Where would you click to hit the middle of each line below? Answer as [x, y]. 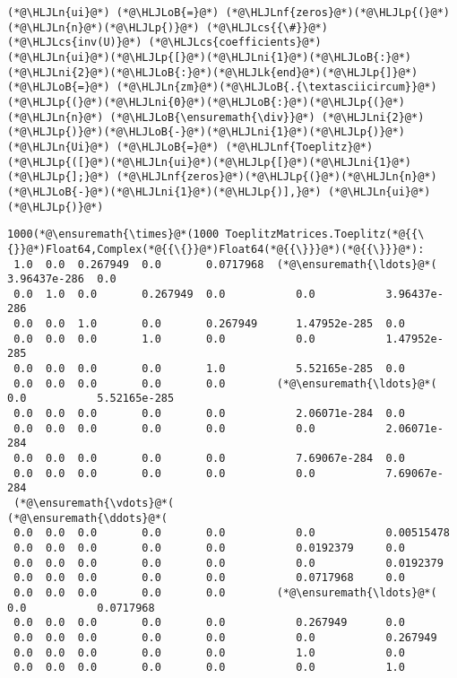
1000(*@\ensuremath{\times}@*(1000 [113, 235]
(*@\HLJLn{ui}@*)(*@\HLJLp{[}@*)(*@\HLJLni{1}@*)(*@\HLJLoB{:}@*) [210, 57]
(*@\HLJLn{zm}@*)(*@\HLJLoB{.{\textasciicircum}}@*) [276, 87]
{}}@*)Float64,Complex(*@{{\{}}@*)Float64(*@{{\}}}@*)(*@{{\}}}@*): [216, 249]
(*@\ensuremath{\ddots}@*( [87, 518]
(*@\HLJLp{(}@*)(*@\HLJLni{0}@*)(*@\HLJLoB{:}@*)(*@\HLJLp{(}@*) [206, 102]
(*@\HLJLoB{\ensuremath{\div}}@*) [212, 117]
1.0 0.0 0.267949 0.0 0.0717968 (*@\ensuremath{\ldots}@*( [225, 264]
